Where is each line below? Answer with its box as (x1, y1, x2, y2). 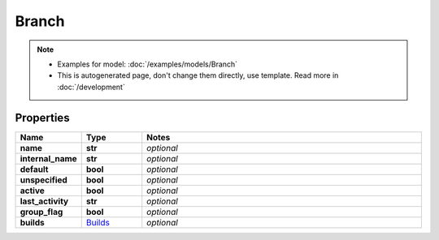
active (20, 185, 45, 196)
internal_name (20, 152, 77, 164)
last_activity (20, 195, 69, 207)
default (20, 163, 49, 174)
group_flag (20, 206, 63, 217)
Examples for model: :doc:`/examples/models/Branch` (57, 59, 238, 69)
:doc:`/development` (57, 82, 125, 92)
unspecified (20, 174, 68, 186)
